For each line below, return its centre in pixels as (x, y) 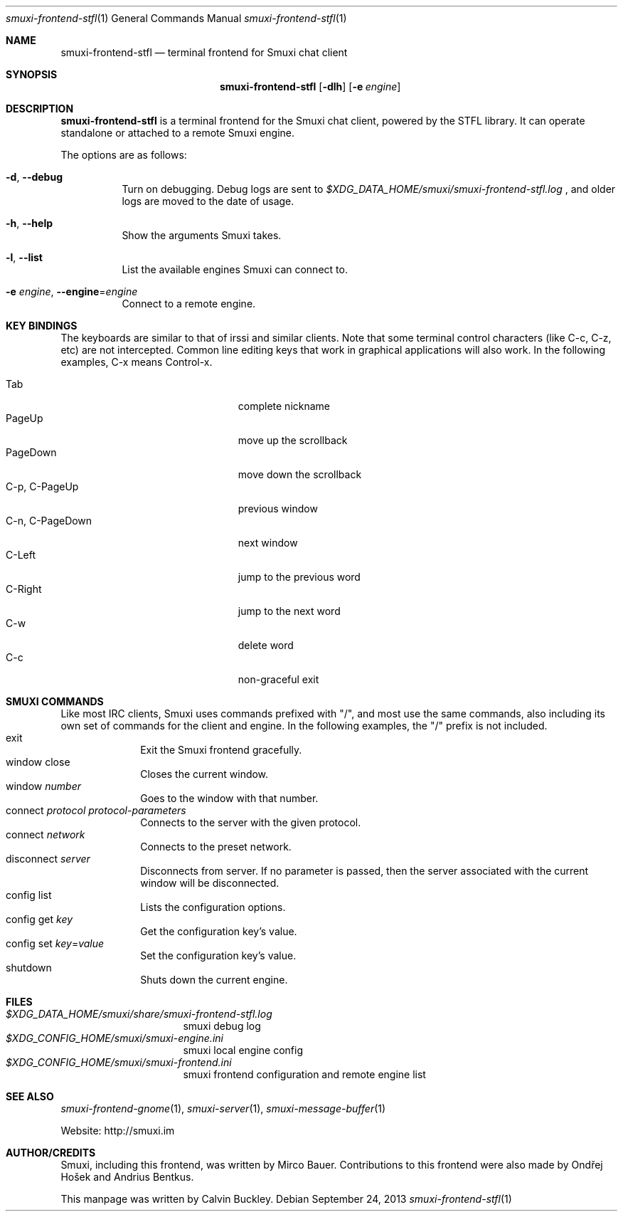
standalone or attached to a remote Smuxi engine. (178, 133)
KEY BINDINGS (42, 326)
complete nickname (284, 406)
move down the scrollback (300, 474)
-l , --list (24, 257)
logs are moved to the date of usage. (208, 201)
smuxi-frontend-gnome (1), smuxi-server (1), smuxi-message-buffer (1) (223, 1108)
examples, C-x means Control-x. (137, 362)
